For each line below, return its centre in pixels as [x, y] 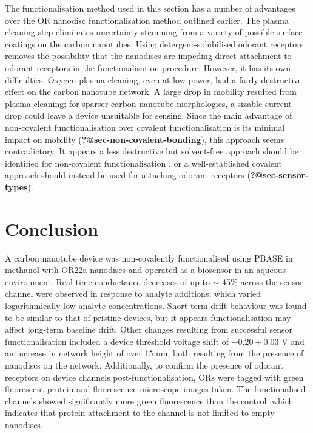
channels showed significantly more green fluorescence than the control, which [149, 400]
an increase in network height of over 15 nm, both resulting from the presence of [154, 353]
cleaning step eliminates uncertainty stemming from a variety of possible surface [154, 32]
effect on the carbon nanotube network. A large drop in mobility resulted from [151, 92]
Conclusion [52, 228]
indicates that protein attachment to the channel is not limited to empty [140, 413]
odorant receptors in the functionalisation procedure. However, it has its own [148, 67]
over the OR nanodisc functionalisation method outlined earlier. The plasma [147, 20]
